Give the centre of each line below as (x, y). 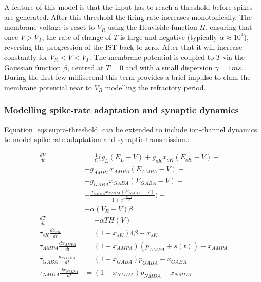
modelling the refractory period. (155, 87)
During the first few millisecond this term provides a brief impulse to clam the (127, 77)
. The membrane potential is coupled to (152, 57)
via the (234, 57)
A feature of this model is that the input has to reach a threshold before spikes (128, 7)
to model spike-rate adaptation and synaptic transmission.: (97, 139)
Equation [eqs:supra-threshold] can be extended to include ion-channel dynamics (131, 129)
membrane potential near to (48, 87)
